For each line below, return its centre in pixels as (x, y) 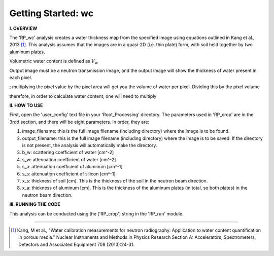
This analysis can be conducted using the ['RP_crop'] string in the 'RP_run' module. (96, 213)
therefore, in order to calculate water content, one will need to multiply (83, 96)
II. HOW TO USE (26, 105)
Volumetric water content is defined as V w (54, 62)
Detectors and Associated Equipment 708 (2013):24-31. (76, 244)
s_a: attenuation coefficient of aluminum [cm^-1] (72, 167)
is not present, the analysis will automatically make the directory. (90, 145)
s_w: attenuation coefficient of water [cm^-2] (69, 159)
